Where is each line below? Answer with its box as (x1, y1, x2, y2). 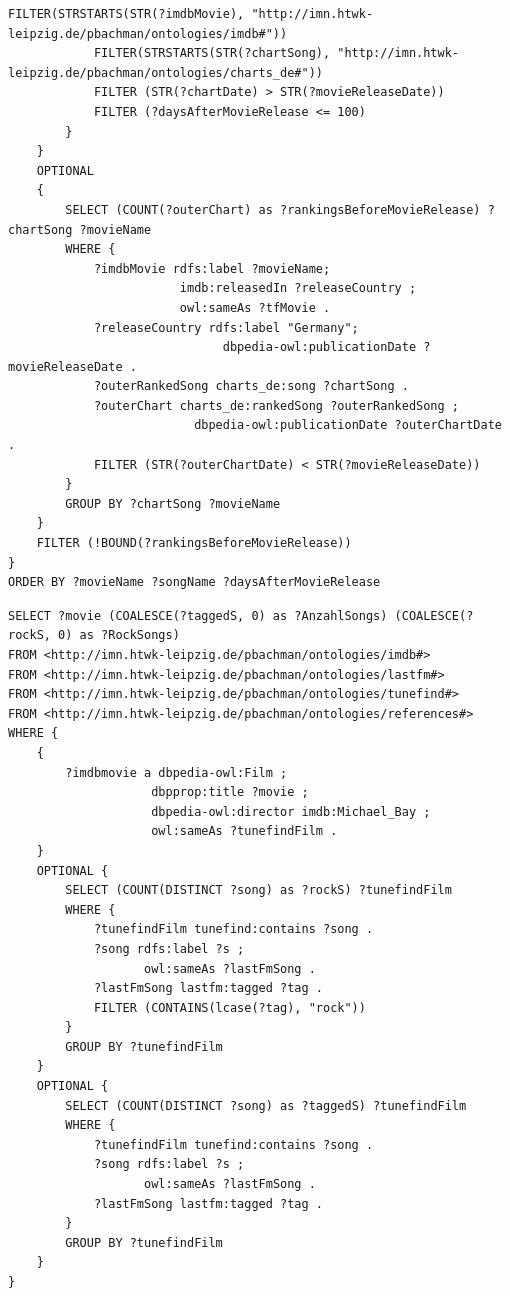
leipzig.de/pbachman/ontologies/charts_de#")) (8, 65, 323, 80)
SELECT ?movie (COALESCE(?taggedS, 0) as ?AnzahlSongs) (8, 608, 388, 623)
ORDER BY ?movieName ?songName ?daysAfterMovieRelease (8, 575, 381, 590)
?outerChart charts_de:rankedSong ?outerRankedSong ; (93, 398, 460, 413)
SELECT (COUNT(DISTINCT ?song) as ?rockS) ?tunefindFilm (65, 883, 452, 898)
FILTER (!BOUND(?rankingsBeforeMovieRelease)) (36, 536, 352, 551)
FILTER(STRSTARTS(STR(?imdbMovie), (8, 7, 245, 21)
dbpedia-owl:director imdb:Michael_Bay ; (151, 804, 431, 819)
